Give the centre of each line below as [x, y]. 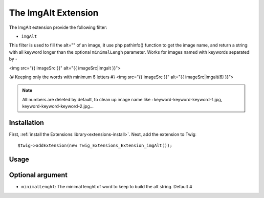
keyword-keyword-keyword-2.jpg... [58, 106]
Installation [26, 122]
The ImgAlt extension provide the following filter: [58, 27]
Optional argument [38, 175]
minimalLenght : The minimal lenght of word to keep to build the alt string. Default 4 [107, 187]
